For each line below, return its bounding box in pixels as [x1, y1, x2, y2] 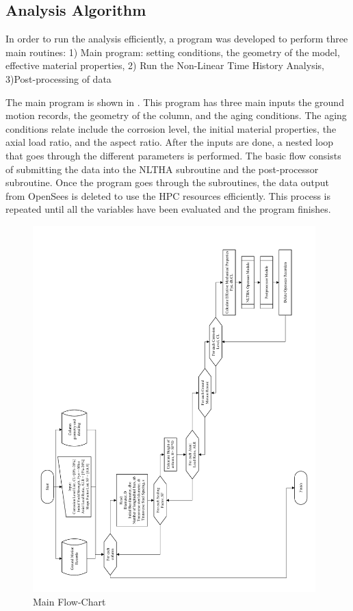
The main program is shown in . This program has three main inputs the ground [5, 94, 344, 109]
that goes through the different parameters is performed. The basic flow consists [5, 148, 341, 162]
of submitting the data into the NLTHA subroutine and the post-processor [5, 161, 319, 176]
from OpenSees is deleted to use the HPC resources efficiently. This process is [5, 188, 331, 203]
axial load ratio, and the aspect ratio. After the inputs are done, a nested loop [5, 135, 334, 149]
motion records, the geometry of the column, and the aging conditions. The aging [5, 108, 347, 122]
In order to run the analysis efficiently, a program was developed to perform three [5, 31, 348, 46]
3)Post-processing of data [5, 71, 112, 86]
